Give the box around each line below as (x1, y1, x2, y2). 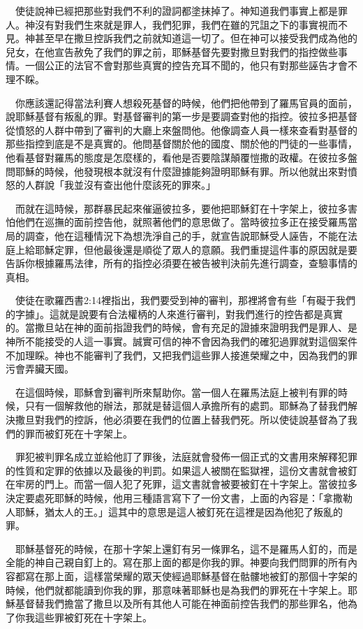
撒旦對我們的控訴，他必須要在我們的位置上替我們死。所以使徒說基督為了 (15, 412, 348, 427)
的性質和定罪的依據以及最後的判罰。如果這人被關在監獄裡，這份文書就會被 (6, 463, 348, 477)
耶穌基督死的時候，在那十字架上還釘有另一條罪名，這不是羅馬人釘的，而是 (15, 541, 357, 556)
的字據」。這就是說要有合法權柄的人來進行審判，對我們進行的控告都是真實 (6, 306, 343, 321)
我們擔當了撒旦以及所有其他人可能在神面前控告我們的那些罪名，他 (44, 596, 348, 611)
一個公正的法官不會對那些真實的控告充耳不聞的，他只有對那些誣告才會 (24, 58, 348, 73)
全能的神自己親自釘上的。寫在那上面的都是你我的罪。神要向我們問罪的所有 (6, 555, 348, 570)
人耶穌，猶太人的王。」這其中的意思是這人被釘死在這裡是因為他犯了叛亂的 (6, 504, 343, 519)
